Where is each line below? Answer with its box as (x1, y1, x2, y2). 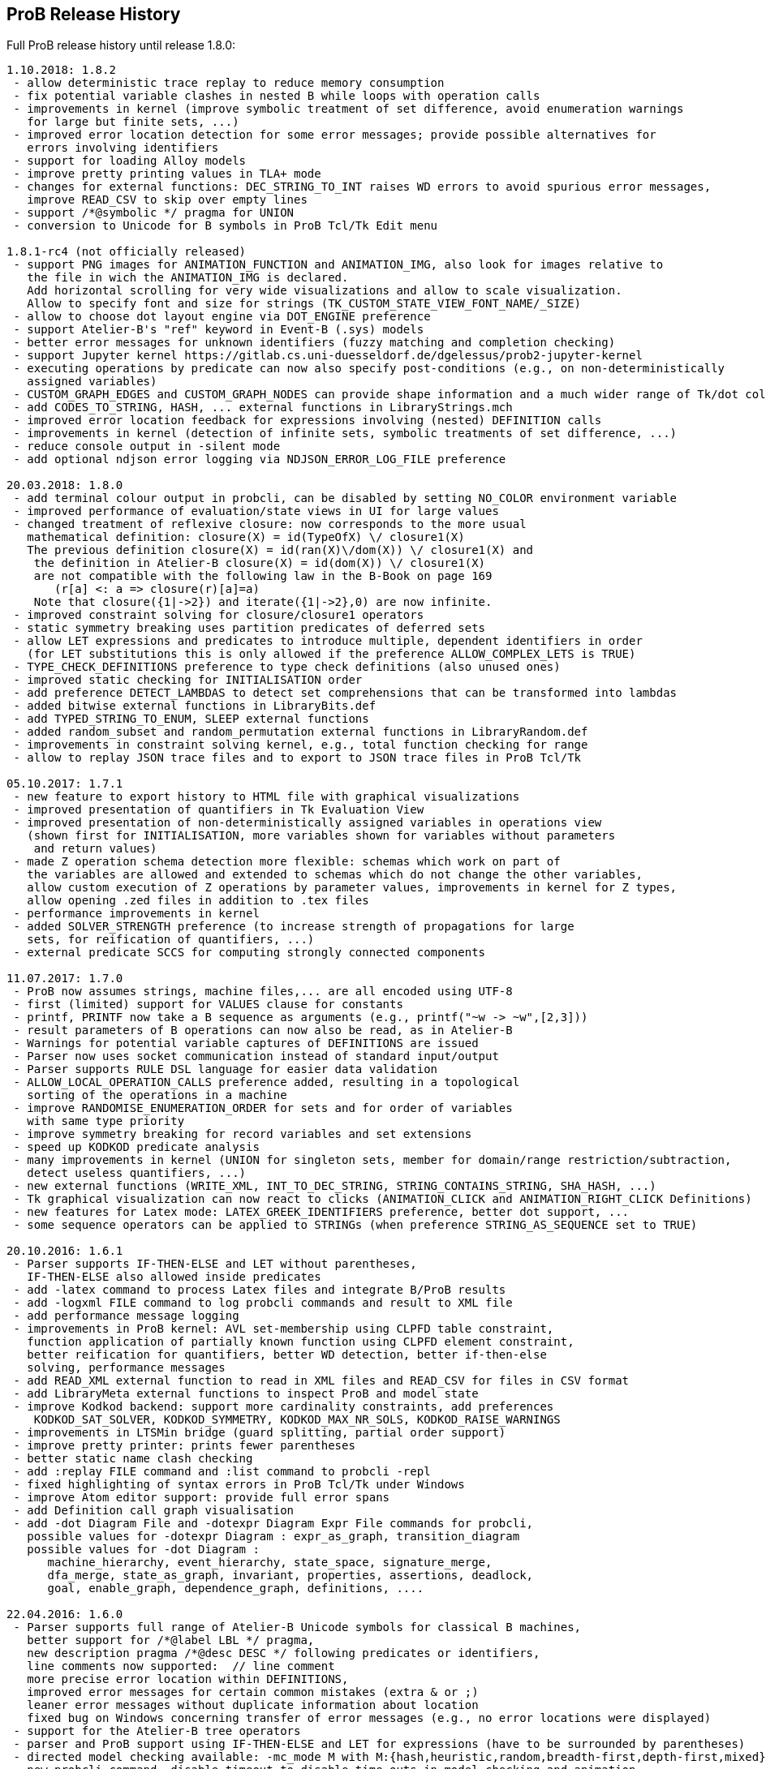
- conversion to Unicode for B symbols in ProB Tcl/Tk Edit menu (13, 219, 438, 233)
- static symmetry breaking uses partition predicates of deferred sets (13, 621, 486, 635)
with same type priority (27, 1114, 185, 1128)
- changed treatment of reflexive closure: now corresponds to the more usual (13, 517, 527, 531)
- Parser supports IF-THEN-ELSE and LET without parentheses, (13, 1257, 417, 1271)
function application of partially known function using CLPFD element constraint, (27, 1335, 574, 1349)
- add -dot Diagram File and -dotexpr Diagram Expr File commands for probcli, (13, 1517, 534, 1531)
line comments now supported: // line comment (27, 1660, 335, 1673)
